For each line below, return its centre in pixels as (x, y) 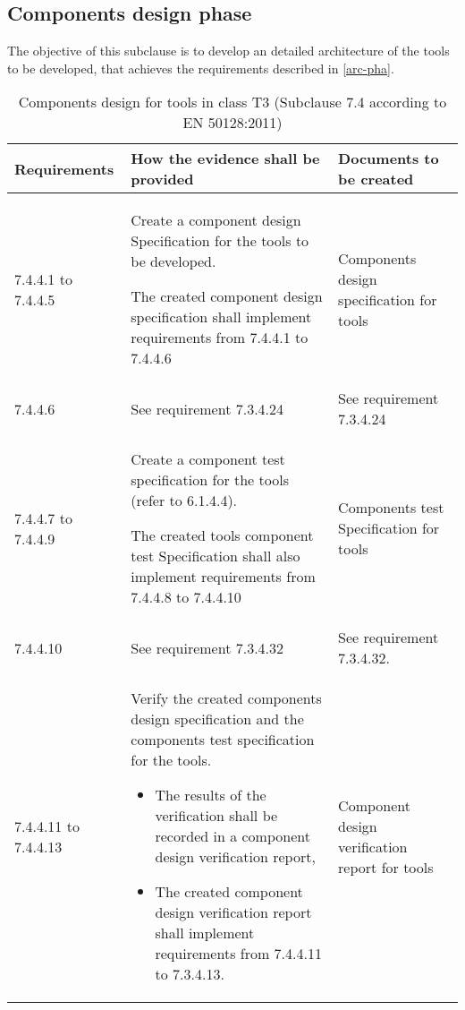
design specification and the (217, 719)
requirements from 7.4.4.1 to (220, 338)
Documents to (389, 158)
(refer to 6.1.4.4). (184, 501)
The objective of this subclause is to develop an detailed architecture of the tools (228, 51)
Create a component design (216, 220)
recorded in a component (232, 836)
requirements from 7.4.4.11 (238, 954)
